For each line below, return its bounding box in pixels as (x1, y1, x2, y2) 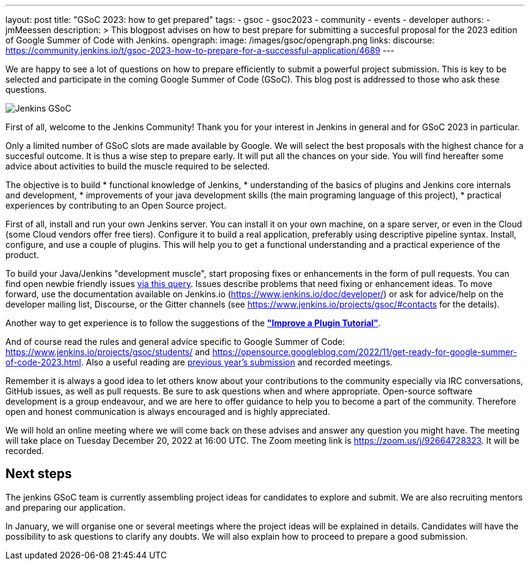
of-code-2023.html (5, 357, 81, 367)
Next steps (5, 466, 72, 482)
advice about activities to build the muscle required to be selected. (5, 161, 270, 171)
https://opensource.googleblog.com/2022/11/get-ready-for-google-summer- (212, 347, 518, 357)
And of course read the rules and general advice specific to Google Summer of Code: (5, 336, 345, 347)
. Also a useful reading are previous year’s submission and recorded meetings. (81, 357, 393, 367)
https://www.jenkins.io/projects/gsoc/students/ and (5, 347, 210, 357)
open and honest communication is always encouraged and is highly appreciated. (5, 406, 331, 417)
